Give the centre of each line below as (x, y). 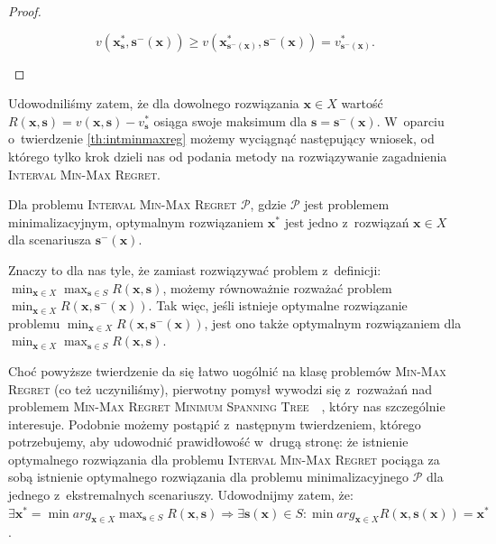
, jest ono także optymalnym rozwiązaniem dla (333, 323)
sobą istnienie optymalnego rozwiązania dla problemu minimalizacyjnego (208, 477)
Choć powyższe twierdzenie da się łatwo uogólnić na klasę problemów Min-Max (227, 370)
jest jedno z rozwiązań (347, 221)
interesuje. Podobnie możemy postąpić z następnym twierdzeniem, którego (215, 424)
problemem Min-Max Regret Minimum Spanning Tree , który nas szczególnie (227, 406)
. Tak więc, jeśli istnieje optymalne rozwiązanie (278, 305)
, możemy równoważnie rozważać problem (277, 287)
